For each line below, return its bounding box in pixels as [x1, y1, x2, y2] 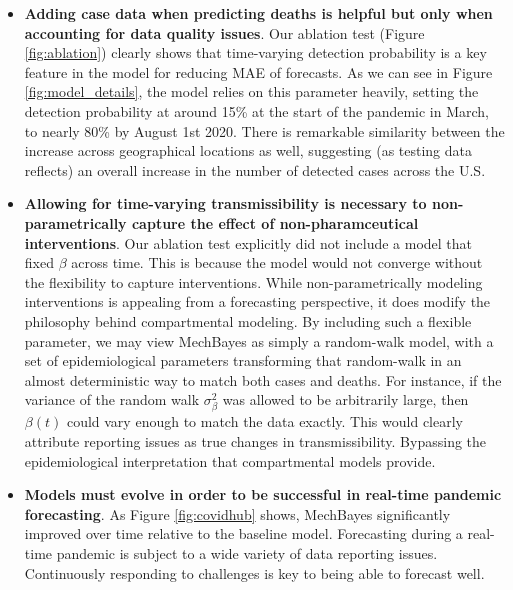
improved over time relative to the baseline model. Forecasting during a [24, 523, 463, 544]
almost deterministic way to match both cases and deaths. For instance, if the [24, 369, 502, 390]
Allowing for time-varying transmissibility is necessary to [24, 193, 427, 214]
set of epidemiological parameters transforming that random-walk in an [24, 350, 462, 371]
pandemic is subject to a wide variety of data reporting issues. [56, 543, 438, 563]
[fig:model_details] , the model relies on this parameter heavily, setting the [24, 81, 479, 102]
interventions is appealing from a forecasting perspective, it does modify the [24, 291, 491, 312]
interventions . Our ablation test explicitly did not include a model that [24, 232, 473, 253]
